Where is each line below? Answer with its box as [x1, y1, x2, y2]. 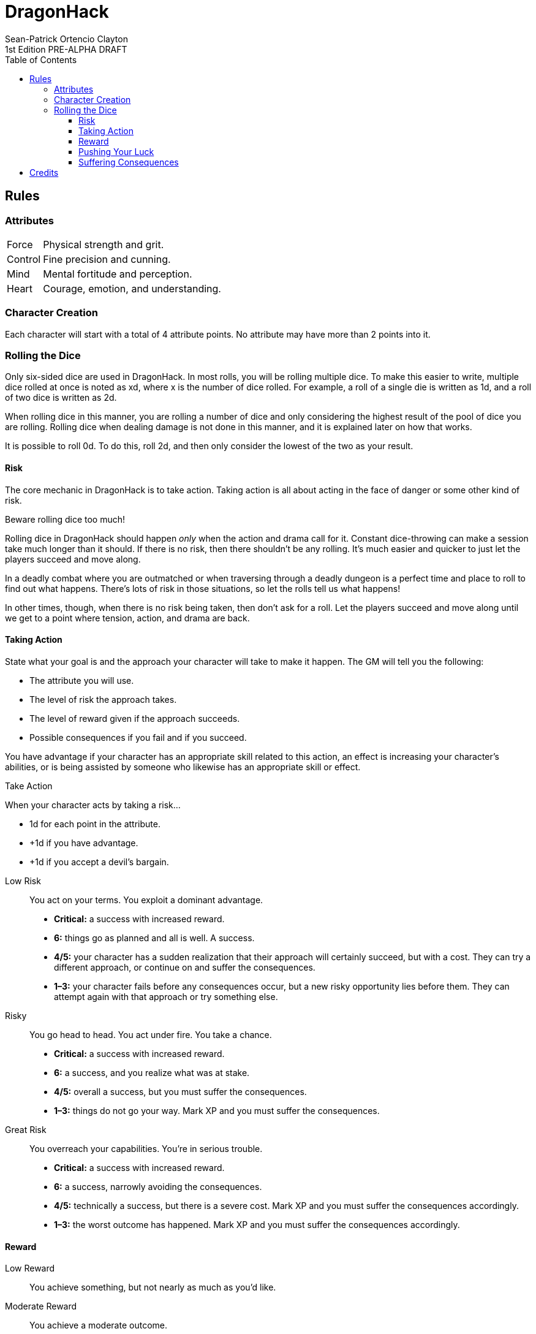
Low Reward [5, 1263, 55, 1274]
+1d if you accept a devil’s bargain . [29, 856, 169, 867]
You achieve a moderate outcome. [29, 1320, 167, 1331]
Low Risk [5, 875, 41, 886]
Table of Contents [5, 54, 77, 65]
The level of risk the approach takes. [29, 694, 177, 705]
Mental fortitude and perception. [43, 267, 192, 280]
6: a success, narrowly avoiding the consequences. [54, 1181, 262, 1192]
